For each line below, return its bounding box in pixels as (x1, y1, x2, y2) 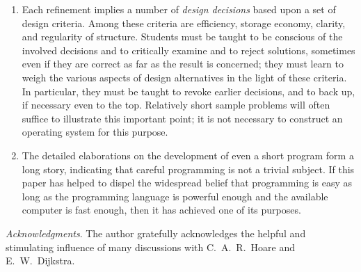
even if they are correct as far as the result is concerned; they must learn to (22, 56, 344, 71)
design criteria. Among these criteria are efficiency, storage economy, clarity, (22, 15, 346, 30)
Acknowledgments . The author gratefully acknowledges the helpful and (6, 225, 306, 240)
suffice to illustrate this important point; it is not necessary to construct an (22, 111, 343, 125)
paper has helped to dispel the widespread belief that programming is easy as (22, 175, 353, 190)
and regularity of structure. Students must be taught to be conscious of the (22, 29, 343, 44)
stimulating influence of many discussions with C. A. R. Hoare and (6, 239, 295, 254)
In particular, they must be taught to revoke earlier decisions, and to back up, (22, 83, 355, 98)
